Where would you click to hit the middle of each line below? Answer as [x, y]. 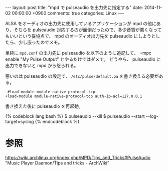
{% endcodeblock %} [57, 122]
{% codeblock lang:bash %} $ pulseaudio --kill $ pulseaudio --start [75, 116]
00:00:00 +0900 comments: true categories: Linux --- [68, 13]
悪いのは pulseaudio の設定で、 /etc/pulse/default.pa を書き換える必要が [82, 76]
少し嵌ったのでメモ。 [40, 42]
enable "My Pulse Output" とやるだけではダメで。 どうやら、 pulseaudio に [83, 59]
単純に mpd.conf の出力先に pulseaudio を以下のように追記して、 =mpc [78, 53]
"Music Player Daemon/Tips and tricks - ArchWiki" [57, 163]
